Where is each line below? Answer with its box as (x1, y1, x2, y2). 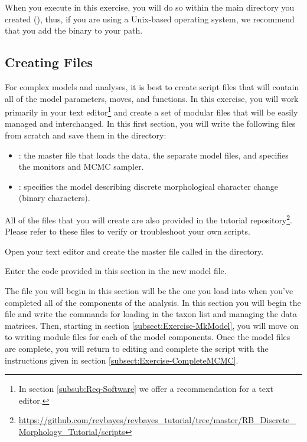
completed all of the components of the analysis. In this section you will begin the (5, 296, 301, 308)
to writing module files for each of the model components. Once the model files (5, 331, 290, 343)
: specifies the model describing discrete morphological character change (18, 180, 278, 192)
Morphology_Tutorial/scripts (18, 425, 125, 437)
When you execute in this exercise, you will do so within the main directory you (5, 1, 295, 13)
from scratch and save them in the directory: (5, 129, 166, 141)
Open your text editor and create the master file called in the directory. (5, 245, 264, 257)
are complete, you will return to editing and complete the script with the (5, 342, 269, 354)
